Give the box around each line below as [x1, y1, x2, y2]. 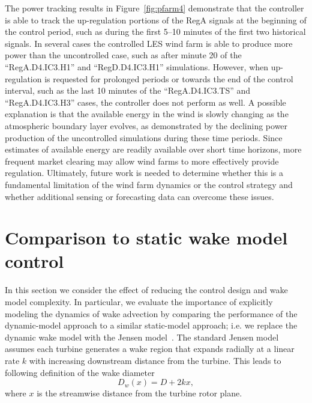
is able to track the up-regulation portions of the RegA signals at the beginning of [5, 13, 307, 26]
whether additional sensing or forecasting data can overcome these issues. [5, 190, 274, 202]
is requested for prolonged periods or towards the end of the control [44, 72, 293, 85]
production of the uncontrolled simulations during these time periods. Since [5, 131, 283, 144]
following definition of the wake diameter [5, 366, 155, 378]
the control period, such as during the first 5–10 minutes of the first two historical [5, 25, 306, 38]
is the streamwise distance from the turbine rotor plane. [37, 387, 242, 399]
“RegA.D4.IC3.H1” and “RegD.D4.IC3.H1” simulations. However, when [5, 60, 269, 73]
